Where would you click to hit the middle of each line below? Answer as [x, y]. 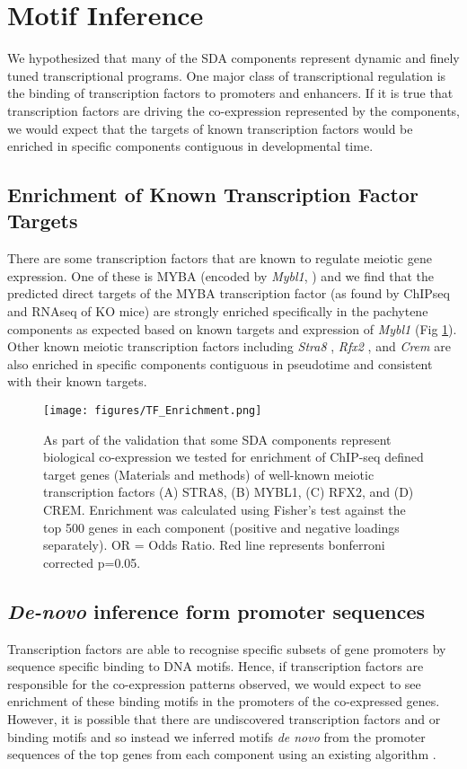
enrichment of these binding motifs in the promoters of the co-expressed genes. [224, 701]
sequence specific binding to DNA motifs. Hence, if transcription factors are [216, 666]
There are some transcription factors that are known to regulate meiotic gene [220, 258]
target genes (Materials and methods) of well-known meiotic [209, 474]
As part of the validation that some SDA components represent [217, 439]
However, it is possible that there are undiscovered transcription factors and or [224, 719]
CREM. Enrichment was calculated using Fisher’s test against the [225, 510]
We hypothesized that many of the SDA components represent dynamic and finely [233, 58]
